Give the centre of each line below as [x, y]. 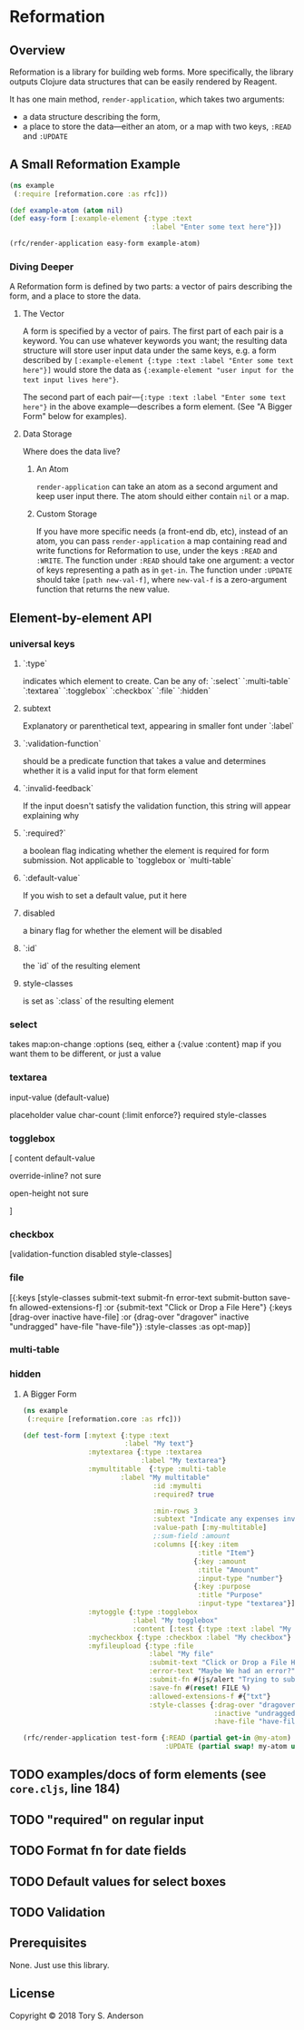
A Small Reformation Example [95, 165]
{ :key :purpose [222, 1587]
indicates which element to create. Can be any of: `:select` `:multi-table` [157, 682]
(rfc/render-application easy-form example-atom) [105, 244]
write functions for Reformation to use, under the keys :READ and [157, 551]
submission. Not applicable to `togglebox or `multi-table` [128, 860]
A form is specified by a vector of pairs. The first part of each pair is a [153, 331]
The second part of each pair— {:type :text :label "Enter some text [154, 397]
